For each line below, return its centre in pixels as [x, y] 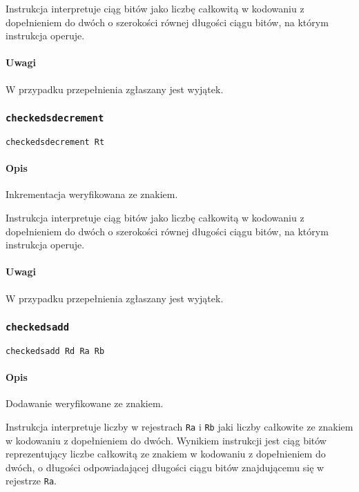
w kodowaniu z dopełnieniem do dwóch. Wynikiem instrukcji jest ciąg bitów [166, 440]
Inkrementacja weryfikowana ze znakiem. [92, 194]
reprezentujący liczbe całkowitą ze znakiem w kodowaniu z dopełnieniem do [166, 454]
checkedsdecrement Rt [55, 142]
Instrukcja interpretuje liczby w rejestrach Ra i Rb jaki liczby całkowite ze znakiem [179, 426]
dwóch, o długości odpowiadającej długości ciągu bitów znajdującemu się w [165, 467]
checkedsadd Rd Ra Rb [55, 351]
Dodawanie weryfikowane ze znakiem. [85, 403]
